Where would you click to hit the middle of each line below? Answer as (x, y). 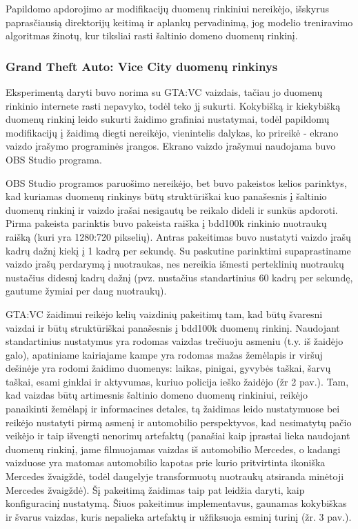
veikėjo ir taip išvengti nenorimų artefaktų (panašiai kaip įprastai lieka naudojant (178, 436)
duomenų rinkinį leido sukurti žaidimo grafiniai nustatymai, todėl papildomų (168, 119)
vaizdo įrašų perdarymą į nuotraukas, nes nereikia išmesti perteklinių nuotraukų (175, 264)
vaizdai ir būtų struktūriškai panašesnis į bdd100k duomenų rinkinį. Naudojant (173, 327)
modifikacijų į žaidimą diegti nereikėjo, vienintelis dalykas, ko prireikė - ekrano (172, 132)
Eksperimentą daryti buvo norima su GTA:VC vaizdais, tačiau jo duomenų (164, 92)
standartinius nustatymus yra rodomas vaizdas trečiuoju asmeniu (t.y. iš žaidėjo (175, 341)
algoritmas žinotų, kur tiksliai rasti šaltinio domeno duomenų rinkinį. (152, 36)
